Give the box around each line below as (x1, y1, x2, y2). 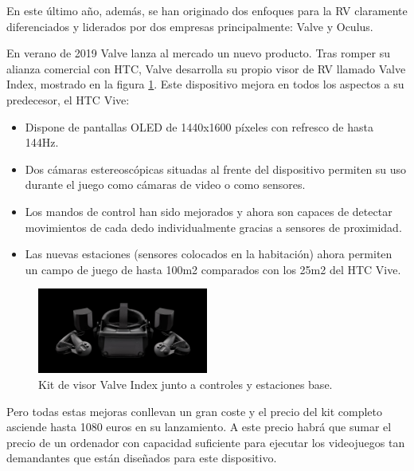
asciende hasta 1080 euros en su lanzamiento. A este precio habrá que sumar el (6, 418, 392, 435)
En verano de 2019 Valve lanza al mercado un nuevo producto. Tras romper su (6, 45, 391, 61)
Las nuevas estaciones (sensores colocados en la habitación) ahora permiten (25, 245, 393, 262)
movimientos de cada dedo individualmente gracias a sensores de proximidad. (25, 218, 402, 235)
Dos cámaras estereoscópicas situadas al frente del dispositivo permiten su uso (25, 160, 407, 177)
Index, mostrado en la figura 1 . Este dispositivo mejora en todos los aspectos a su (6, 76, 404, 92)
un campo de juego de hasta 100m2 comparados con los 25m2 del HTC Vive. (25, 261, 401, 277)
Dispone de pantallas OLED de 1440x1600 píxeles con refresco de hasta (25, 118, 373, 135)
